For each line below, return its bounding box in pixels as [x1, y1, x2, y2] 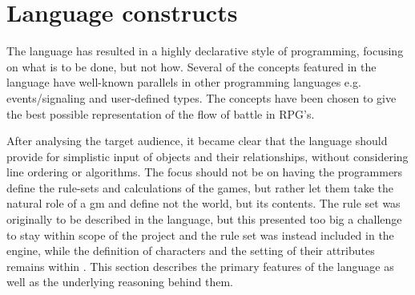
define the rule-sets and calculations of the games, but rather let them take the [6, 179, 393, 196]
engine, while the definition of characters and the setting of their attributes [6, 242, 375, 259]
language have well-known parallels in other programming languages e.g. [6, 74, 361, 91]
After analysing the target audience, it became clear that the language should [6, 132, 388, 149]
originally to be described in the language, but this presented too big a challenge [6, 211, 402, 228]
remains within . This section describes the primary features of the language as [6, 257, 394, 274]
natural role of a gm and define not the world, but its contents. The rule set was [6, 195, 401, 212]
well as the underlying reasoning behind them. [6, 273, 233, 290]
